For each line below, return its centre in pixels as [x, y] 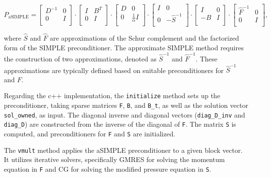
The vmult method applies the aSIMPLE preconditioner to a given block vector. [123, 150]
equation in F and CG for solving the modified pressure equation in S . [108, 169]
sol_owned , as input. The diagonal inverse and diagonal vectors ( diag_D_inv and [125, 114]
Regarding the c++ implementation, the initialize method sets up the [112, 96]
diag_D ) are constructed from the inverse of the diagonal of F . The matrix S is [120, 124]
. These [207, 58]
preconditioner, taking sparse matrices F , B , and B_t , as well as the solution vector [126, 105]
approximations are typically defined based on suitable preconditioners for [114, 70]
